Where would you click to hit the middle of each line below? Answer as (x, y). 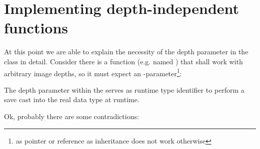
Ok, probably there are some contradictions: (71, 116)
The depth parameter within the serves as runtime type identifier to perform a (124, 89)
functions (36, 28)
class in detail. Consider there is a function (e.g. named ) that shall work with (123, 61)
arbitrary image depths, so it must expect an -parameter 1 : (93, 72)
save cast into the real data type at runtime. (72, 99)
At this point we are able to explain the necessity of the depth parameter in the (126, 52)
